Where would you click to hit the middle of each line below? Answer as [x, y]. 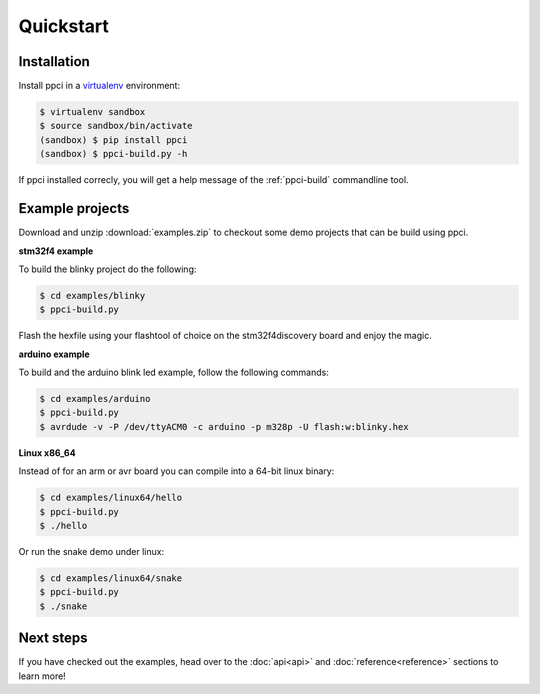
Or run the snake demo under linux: [91, 551]
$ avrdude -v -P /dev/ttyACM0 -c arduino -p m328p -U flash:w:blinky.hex [224, 426]
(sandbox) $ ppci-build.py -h [113, 154]
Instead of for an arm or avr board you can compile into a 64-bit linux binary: [176, 471]
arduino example [54, 354]
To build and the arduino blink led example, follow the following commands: [174, 372]
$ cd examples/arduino [95, 399]
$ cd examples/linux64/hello [111, 498]
